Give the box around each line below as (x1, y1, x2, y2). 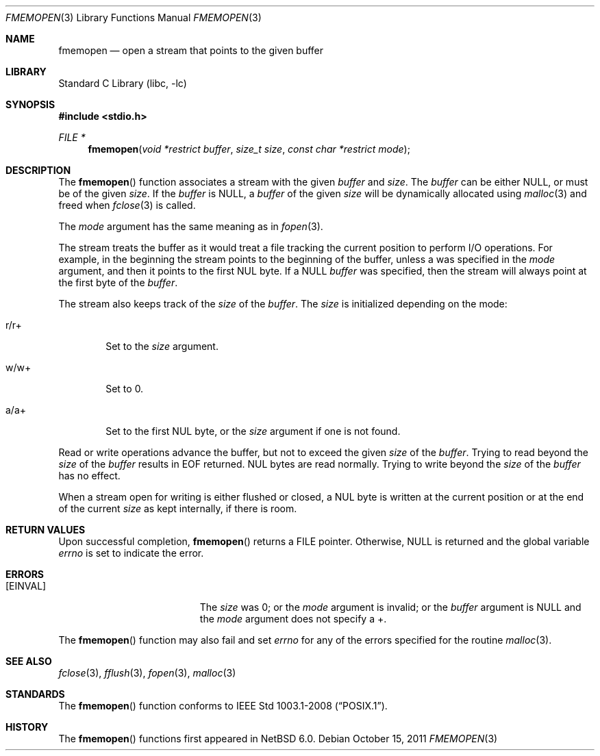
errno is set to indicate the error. (58, 547, 204, 559)
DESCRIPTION (5, 164, 71, 176)
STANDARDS (5, 688, 65, 700)
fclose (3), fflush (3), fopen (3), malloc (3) (58, 667, 236, 679)
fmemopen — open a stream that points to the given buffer (58, 45, 324, 56)
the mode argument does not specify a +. (199, 613, 387, 625)
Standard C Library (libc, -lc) (58, 77, 187, 89)
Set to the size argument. (105, 340, 218, 352)
